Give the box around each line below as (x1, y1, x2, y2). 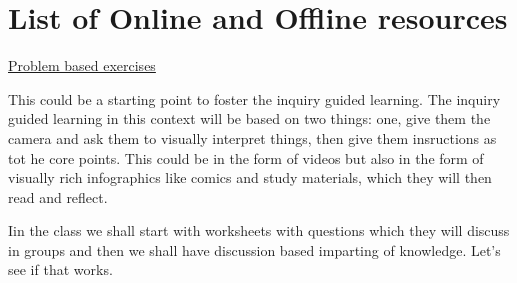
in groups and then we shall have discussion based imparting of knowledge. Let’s (8, 239, 501, 260)
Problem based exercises (8, 55, 156, 76)
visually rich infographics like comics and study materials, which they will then (8, 167, 492, 188)
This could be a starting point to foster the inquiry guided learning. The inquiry (8, 88, 501, 109)
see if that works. (8, 259, 113, 280)
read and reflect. (8, 186, 108, 207)
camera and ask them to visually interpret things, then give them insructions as (8, 127, 497, 148)
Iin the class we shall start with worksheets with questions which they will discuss (8, 220, 510, 241)
